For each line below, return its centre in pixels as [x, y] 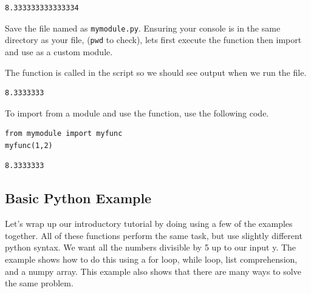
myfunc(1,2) [29, 145]
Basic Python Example [78, 198]
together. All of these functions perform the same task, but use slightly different [154, 235]
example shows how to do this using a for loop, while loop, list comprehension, [151, 259]
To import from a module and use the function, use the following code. [137, 113]
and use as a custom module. [59, 51]
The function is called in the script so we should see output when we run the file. [156, 72]
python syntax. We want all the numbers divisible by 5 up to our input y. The [151, 247]
